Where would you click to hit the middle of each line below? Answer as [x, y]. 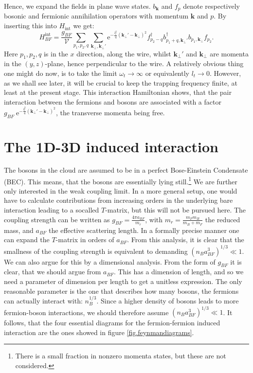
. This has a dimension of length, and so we [179, 272]
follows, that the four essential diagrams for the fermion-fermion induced [112, 323]
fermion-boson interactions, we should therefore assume [86, 312]
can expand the [27, 240]
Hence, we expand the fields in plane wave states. [77, 6]
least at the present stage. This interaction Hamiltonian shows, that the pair [118, 92]
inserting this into [30, 26]
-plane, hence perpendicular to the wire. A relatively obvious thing [144, 63]
